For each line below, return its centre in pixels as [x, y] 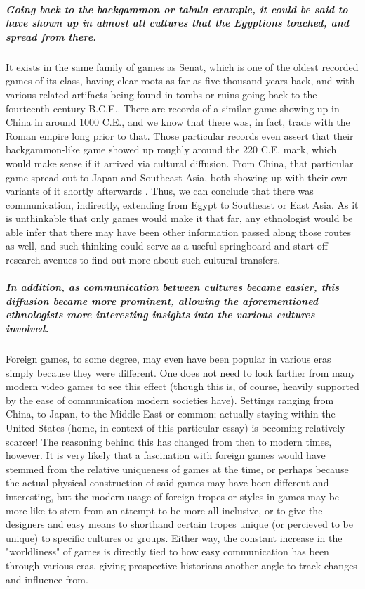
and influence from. [47, 579]
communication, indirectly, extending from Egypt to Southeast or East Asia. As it [182, 204]
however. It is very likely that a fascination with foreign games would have [166, 455]
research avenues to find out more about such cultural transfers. [143, 260]
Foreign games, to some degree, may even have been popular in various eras [168, 358]
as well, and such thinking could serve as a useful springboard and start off [167, 246]
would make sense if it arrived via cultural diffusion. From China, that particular [180, 163]
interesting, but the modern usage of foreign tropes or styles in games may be [173, 496]
